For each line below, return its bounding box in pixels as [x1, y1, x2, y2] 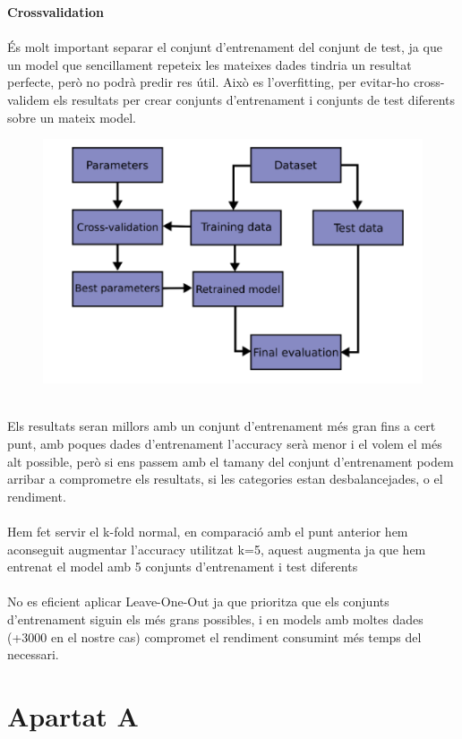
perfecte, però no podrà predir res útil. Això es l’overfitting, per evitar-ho [7, 73, 410, 91]
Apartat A [7, 697, 139, 734]
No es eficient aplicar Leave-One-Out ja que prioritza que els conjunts [7, 592, 389, 611]
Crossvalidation [7, 3, 104, 21]
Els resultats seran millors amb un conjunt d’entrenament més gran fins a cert [7, 417, 436, 435]
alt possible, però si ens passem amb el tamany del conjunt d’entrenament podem [7, 451, 454, 470]
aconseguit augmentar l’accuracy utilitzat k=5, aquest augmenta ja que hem [7, 539, 426, 558]
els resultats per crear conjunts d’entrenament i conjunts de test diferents [53, 90, 456, 108]
